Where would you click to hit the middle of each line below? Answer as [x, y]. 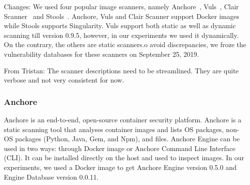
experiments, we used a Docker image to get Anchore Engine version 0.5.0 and [120, 167]
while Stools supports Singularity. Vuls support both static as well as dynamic [120, 25]
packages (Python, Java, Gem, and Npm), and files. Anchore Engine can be [127, 139]
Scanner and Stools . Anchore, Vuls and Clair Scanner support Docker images [122, 16]
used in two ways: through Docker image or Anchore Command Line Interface [120, 148]
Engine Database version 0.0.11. [51, 177]
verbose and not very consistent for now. [64, 80]
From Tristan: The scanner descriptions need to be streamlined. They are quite [121, 70]
